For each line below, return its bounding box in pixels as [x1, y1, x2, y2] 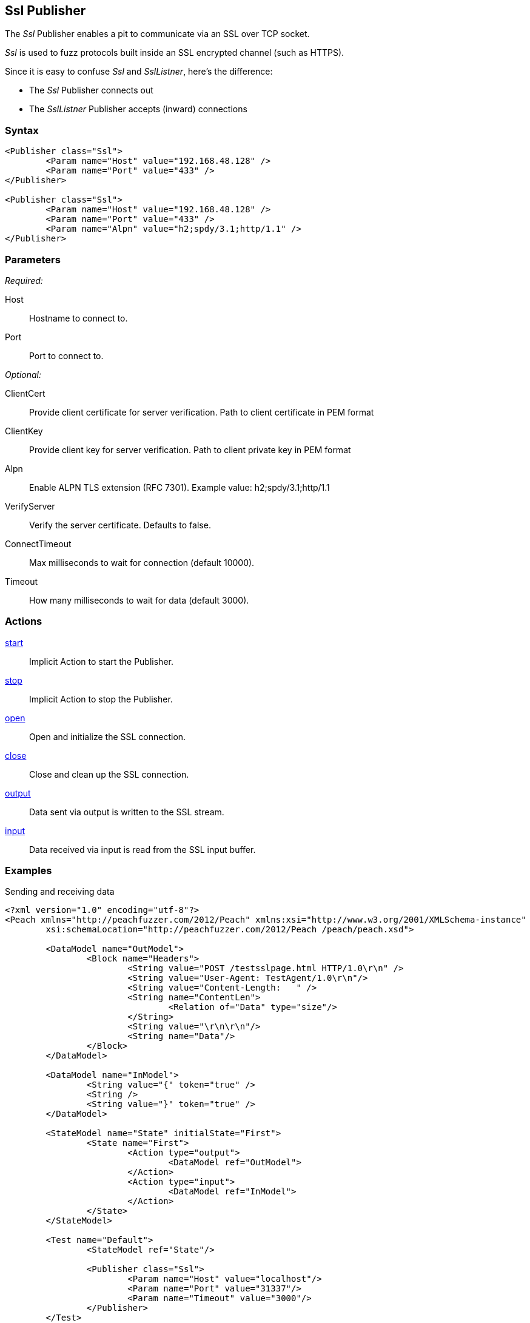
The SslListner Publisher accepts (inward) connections [29, 104, 247, 115]
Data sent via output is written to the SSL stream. [29, 806, 224, 817]
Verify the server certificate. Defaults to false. [29, 519, 211, 530]
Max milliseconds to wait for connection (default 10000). [29, 557, 255, 568]
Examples [5, 864, 52, 877]
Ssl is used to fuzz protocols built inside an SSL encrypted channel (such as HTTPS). [5, 47, 344, 58]
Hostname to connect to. [29, 312, 128, 323]
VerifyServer [5, 500, 55, 511]
